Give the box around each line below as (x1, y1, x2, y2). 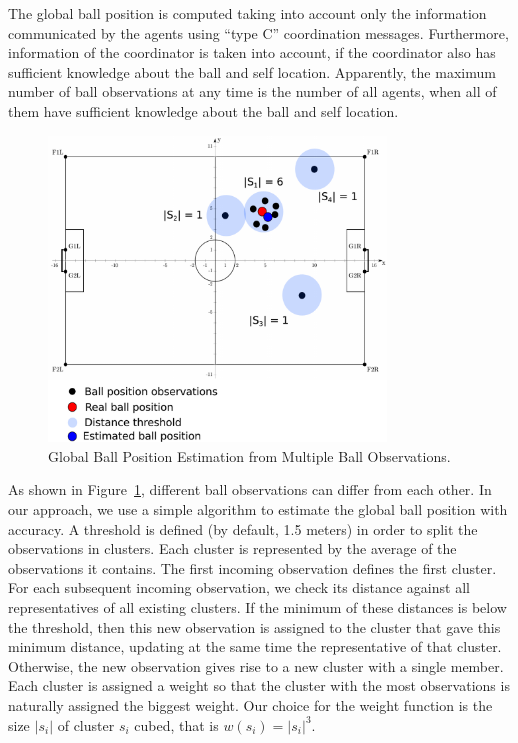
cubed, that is (134, 714, 219, 735)
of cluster (57, 714, 115, 735)
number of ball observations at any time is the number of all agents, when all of (8, 81, 497, 102)
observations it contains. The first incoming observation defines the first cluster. (8, 557, 497, 578)
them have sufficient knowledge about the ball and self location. (8, 100, 399, 121)
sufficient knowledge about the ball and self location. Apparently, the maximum (8, 61, 496, 82)
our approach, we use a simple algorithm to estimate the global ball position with (8, 499, 508, 520)
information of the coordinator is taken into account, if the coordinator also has (8, 42, 496, 63)
